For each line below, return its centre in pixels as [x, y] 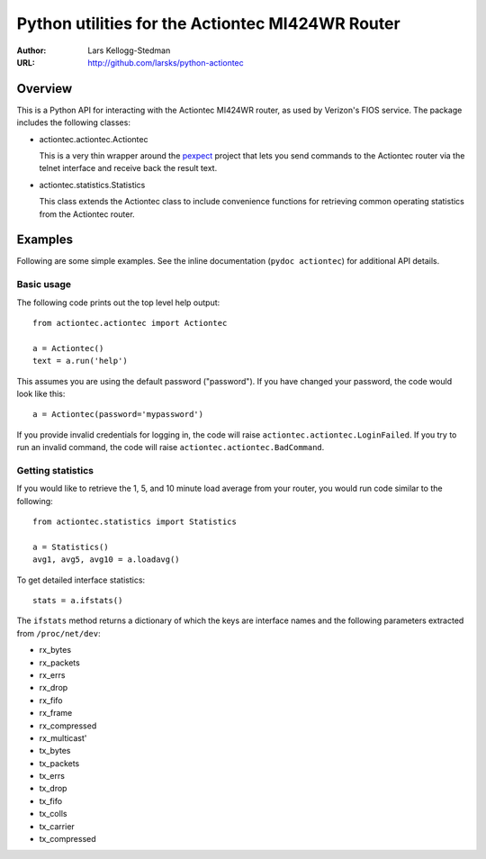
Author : [31, 50]
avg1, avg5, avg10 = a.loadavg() [106, 560]
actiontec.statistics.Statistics [92, 185]
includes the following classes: [73, 122]
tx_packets [59, 763]
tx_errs [52, 776]
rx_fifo [51, 700]
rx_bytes [55, 650]
